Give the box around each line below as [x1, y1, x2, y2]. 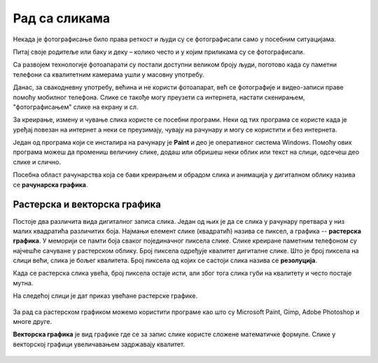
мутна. [13, 278, 34, 287]
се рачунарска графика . [13, 180, 88, 189]
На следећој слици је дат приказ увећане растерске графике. [13, 292, 198, 300]
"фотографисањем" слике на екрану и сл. [13, 102, 139, 111]
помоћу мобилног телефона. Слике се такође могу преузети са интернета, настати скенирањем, [13, 93, 305, 101]
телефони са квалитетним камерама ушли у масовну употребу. [13, 70, 204, 78]
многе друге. [13, 318, 52, 326]
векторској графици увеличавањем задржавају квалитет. [13, 340, 185, 348]
